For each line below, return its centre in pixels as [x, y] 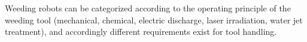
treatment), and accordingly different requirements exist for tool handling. [141, 31]
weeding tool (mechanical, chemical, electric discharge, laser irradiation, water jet [154, 19]
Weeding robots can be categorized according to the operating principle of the [148, 8]
